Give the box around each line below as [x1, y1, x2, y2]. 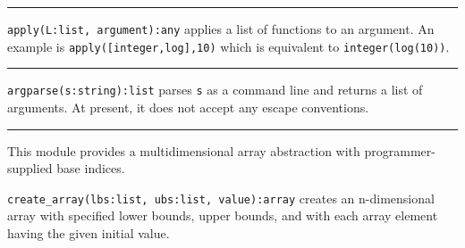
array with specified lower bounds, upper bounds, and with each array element [7, 206, 438, 225]
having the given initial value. [7, 224, 170, 242]
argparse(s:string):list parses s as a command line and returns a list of [7, 80, 423, 99]
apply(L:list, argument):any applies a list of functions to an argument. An [7, 20, 435, 37]
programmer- [364, 141, 435, 160]
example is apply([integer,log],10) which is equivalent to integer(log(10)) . [7, 37, 450, 55]
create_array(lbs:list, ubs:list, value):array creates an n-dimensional [7, 188, 435, 207]
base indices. [56, 159, 125, 178]
